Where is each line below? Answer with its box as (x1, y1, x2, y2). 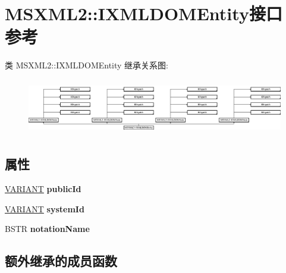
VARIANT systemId (5, 202, 84, 215)
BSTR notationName (5, 222, 90, 235)
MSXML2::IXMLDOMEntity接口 (5, 1, 282, 26)
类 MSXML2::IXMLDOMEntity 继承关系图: (5, 59, 168, 71)
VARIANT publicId (5, 183, 81, 195)
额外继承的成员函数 (5, 252, 117, 270)
